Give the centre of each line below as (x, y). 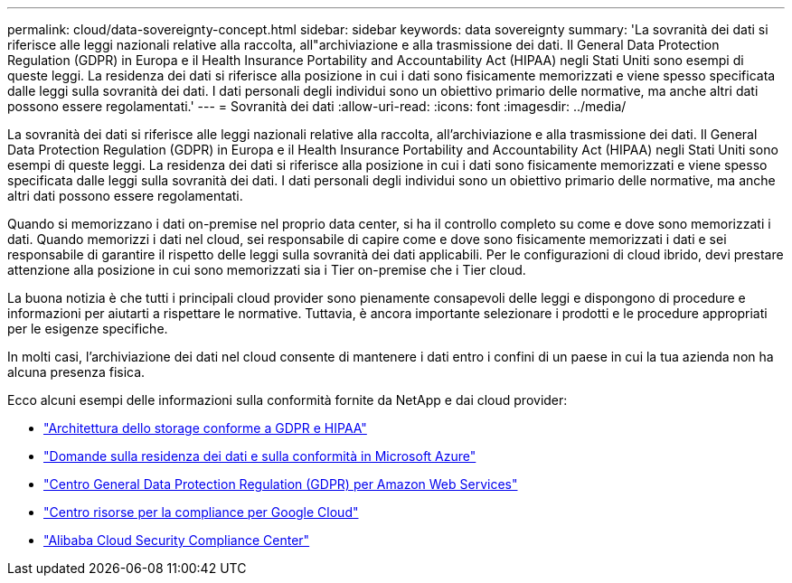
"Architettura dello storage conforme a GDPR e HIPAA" (205, 428)
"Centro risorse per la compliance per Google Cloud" (201, 512)
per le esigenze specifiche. (88, 329)
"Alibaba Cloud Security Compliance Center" (177, 540)
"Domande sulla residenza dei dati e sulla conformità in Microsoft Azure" (260, 456)
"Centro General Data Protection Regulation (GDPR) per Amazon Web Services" (281, 484)
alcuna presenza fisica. (76, 372)
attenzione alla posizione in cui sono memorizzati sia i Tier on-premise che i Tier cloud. (267, 270)
